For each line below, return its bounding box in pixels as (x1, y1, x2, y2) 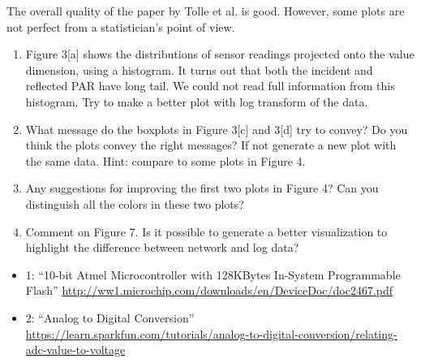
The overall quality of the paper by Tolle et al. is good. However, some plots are (6, 2, 405, 19)
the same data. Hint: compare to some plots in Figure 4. (25, 152, 306, 169)
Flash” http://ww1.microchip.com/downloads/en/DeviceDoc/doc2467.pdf (25, 282, 393, 299)
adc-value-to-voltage (25, 341, 126, 358)
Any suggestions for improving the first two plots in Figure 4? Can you (25, 179, 379, 197)
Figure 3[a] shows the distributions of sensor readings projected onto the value (25, 45, 415, 63)
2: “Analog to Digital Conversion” (25, 309, 195, 326)
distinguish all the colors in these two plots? (25, 195, 244, 212)
